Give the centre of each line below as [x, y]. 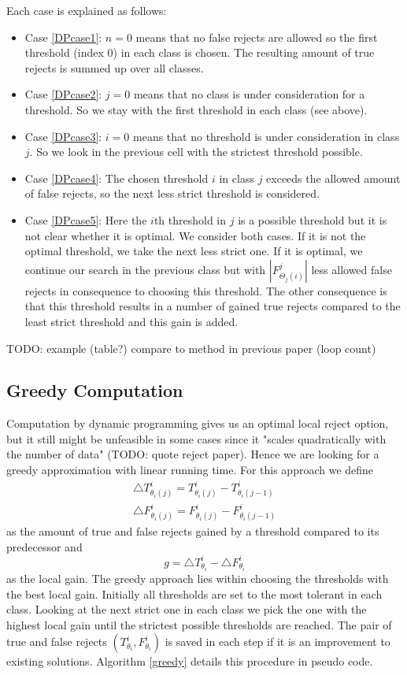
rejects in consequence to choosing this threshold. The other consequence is [206, 290]
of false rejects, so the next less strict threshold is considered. [172, 193]
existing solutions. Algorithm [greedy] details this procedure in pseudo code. [190, 661]
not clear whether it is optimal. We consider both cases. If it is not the [195, 235]
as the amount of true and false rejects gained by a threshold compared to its [193, 531]
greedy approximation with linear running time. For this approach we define [190, 470]
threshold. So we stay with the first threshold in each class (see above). [196, 109]
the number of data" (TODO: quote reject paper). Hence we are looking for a [193, 454]
